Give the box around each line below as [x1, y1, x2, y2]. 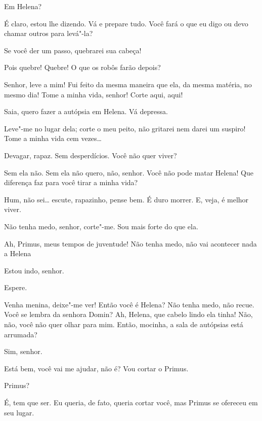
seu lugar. [4, 407, 34, 417]
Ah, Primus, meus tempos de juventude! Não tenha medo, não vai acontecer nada [4, 238, 257, 249]
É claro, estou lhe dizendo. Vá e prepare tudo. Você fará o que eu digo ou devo [4, 18, 248, 28]
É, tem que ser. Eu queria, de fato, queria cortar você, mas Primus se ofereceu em [4, 397, 258, 408]
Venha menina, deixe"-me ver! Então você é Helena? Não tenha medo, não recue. [4, 299, 254, 309]
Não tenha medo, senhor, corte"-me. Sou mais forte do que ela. [4, 221, 198, 231]
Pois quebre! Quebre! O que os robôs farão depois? [4, 62, 161, 73]
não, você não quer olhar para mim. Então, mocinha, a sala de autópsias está [4, 319, 243, 330]
